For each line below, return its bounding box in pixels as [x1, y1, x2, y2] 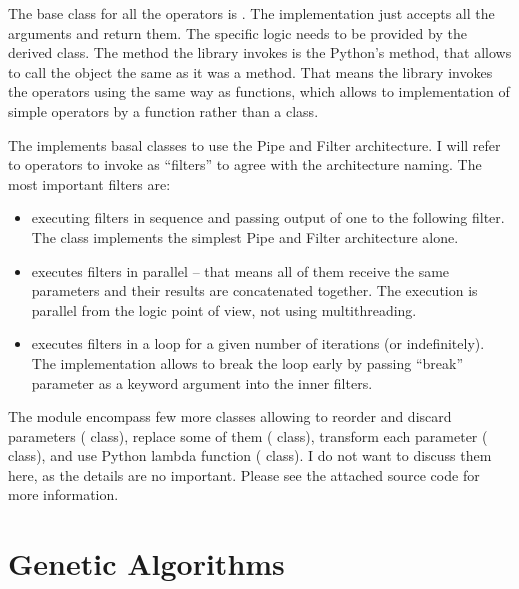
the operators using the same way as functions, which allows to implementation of [8, 81, 510, 102]
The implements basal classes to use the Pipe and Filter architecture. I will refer [8, 134, 501, 155]
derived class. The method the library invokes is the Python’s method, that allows [8, 42, 512, 63]
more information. [8, 484, 119, 505]
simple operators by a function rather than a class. [8, 100, 319, 121]
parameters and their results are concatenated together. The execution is [31, 280, 478, 301]
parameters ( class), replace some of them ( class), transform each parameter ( [8, 425, 488, 446]
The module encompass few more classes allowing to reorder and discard [8, 406, 452, 427]
